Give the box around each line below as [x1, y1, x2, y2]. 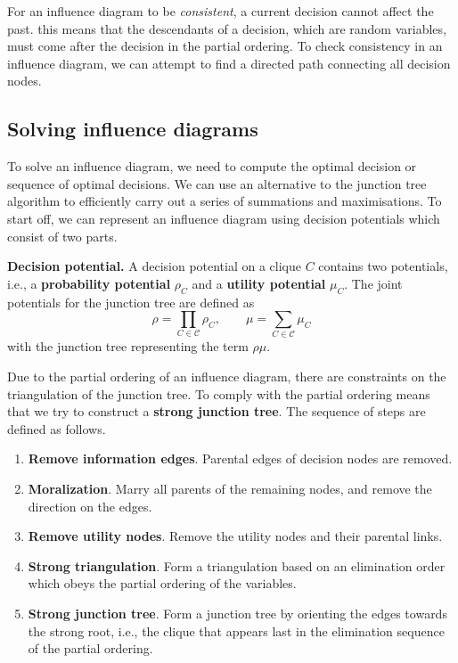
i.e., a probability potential [7, 274, 171, 292]
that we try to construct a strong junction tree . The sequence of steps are [7, 402, 426, 421]
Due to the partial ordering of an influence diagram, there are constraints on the [7, 367, 446, 386]
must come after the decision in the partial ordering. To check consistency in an [7, 37, 443, 55]
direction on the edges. [28, 496, 152, 515]
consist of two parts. [7, 226, 118, 245]
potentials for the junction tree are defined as [7, 292, 255, 311]
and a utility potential [192, 274, 326, 292]
